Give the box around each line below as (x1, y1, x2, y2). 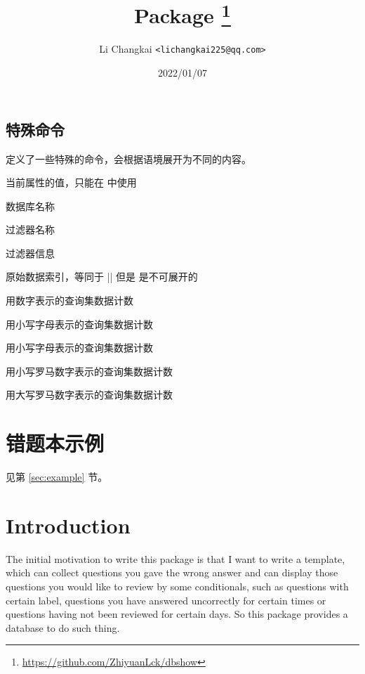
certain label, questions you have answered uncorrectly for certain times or (6, 592, 326, 607)
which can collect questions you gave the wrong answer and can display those (6, 565, 338, 580)
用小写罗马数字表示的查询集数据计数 (6, 363, 173, 378)
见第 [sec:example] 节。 (6, 469, 108, 484)
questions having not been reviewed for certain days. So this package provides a (6, 607, 348, 621)
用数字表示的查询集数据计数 (6, 293, 133, 308)
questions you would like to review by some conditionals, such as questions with (6, 579, 349, 594)
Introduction (6, 510, 131, 539)
